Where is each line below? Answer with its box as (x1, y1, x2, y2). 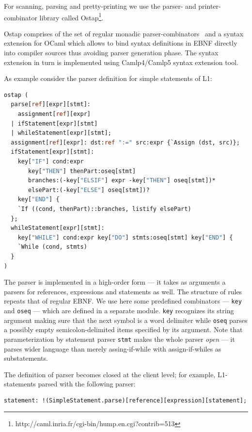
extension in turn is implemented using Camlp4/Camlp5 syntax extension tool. (4, 57, 238, 67)
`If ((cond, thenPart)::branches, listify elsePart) (17, 205, 191, 212)
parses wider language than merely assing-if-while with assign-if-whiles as (4, 343, 221, 353)
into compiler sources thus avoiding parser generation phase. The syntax (4, 48, 219, 58)
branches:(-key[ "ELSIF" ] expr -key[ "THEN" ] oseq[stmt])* (28, 177, 216, 184)
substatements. (4, 353, 48, 363)
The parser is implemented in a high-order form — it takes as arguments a (4, 277, 226, 287)
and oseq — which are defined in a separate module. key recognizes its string (4, 305, 234, 315)
